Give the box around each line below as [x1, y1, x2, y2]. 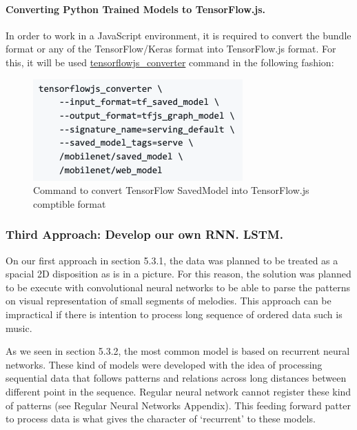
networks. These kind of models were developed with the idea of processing [6, 357, 323, 371]
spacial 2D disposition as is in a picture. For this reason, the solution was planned [6, 266, 351, 281]
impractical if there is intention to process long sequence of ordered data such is [6, 306, 343, 321]
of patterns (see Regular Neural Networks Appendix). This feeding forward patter [6, 398, 351, 412]
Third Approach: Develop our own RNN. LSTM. [6, 226, 283, 243]
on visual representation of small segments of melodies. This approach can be [6, 293, 331, 308]
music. [6, 320, 32, 335]
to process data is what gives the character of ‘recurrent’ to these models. [6, 411, 316, 426]
